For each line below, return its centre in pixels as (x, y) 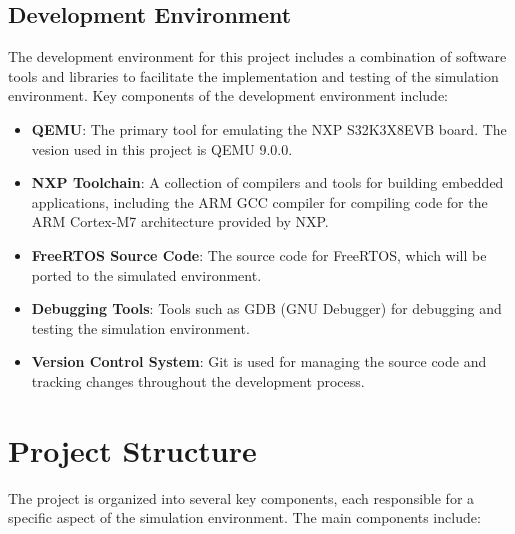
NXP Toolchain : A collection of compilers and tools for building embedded (267, 182)
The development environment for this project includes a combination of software (257, 56)
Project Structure (132, 449)
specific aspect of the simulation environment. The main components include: (244, 517)
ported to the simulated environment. (146, 274)
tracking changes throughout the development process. (198, 380)
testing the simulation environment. (140, 327)
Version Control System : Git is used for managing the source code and (259, 361)
